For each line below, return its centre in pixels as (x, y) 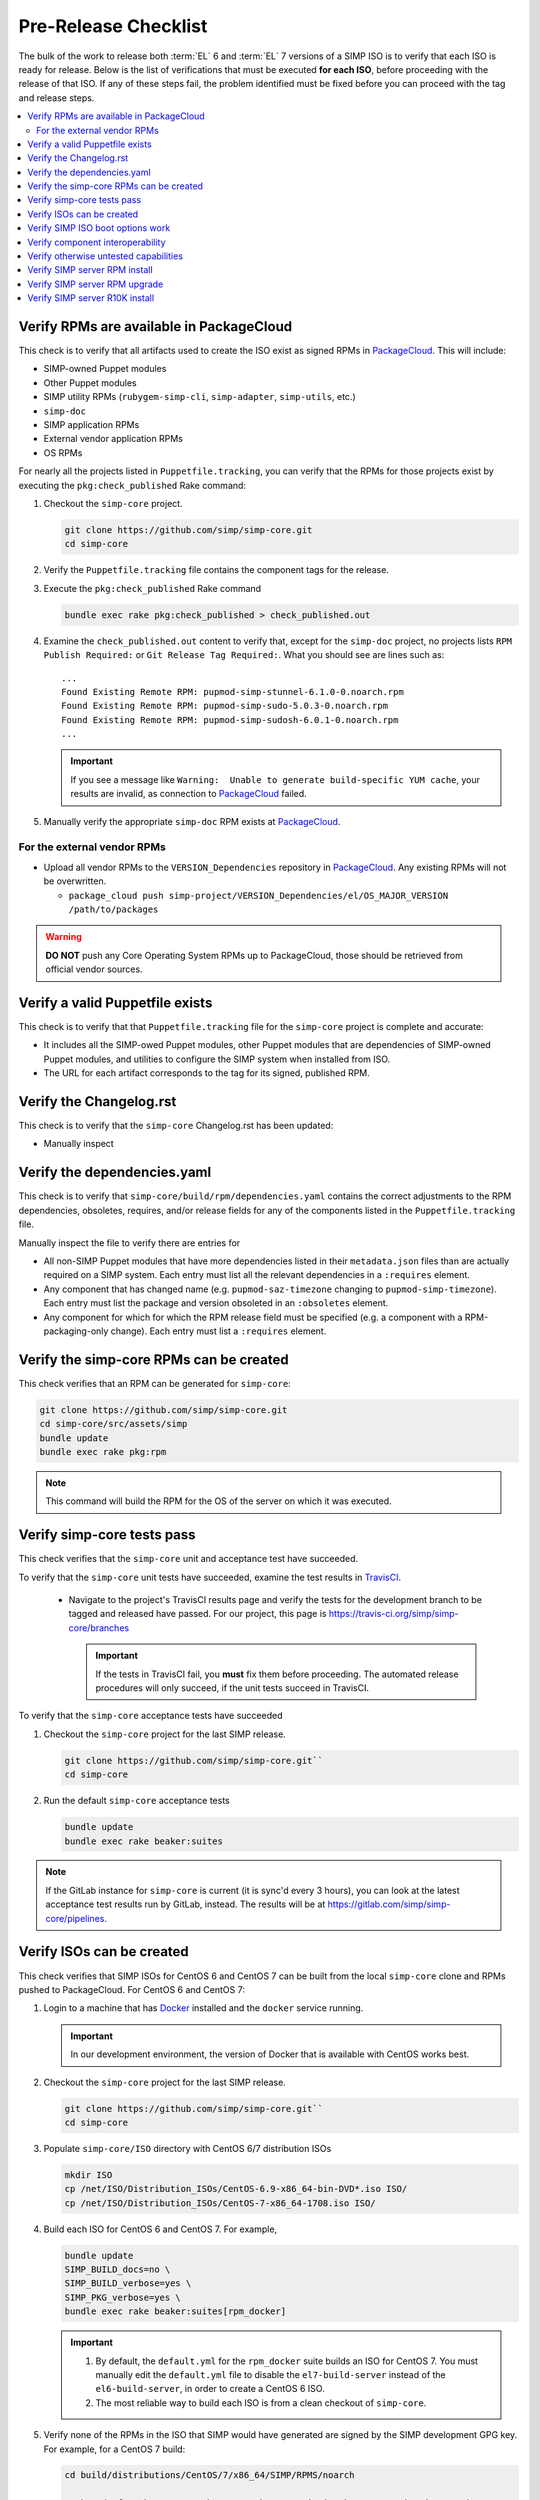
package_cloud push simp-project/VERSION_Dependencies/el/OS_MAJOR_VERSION (258, 895)
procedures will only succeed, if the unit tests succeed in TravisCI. (232, 1687)
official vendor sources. (94, 969)
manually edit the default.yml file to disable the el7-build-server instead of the (271, 2374)
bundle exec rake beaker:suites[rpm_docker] (175, 2311)
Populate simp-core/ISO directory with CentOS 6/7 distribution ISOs (187, 2148)
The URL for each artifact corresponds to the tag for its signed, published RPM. (206, 1073)
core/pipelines (75, 1918)
